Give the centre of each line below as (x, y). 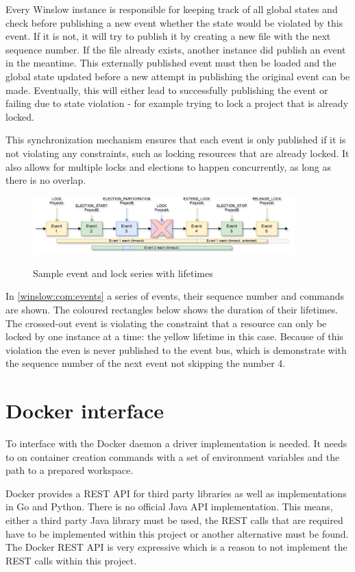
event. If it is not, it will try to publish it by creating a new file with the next (168, 36)
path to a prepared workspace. (70, 470)
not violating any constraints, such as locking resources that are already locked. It (177, 153)
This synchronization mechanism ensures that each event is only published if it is (176, 140)
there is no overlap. (46, 180)
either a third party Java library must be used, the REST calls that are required (174, 520)
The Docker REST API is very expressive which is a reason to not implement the (176, 547)
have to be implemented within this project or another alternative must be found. (177, 533)
